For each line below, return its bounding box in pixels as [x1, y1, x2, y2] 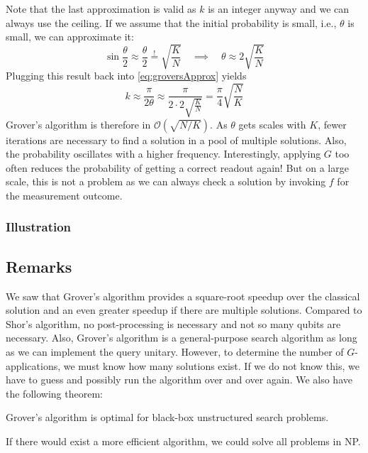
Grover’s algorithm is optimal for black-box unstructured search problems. [6, 410, 329, 425]
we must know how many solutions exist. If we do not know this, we [63, 358, 359, 373]
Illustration [6, 218, 72, 236]
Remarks [6, 255, 72, 277]
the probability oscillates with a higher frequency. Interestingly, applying [6, 146, 321, 161]
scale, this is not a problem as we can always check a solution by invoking [6, 174, 326, 189]
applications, [6, 358, 61, 373]
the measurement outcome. [6, 187, 123, 202]
